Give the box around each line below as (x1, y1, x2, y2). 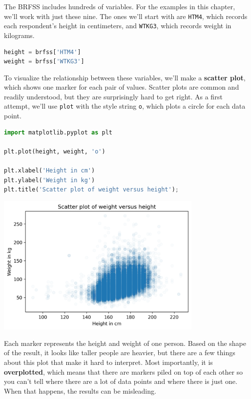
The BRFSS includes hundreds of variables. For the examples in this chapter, (4, 1, 235, 11)
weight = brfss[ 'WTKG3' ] (4, 58, 84, 65)
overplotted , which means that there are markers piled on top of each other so (4, 366, 243, 377)
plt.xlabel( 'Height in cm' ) (4, 167, 95, 174)
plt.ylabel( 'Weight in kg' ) (4, 176, 95, 184)
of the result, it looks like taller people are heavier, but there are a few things (4, 347, 235, 358)
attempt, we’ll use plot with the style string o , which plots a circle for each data (4, 101, 246, 111)
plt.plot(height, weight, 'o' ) (4, 148, 105, 155)
